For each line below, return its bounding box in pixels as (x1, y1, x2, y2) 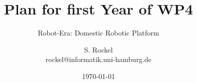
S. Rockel (84, 44, 113, 54)
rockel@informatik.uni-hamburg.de (45, 54, 152, 64)
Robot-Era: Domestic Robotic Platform (38, 27, 159, 38)
